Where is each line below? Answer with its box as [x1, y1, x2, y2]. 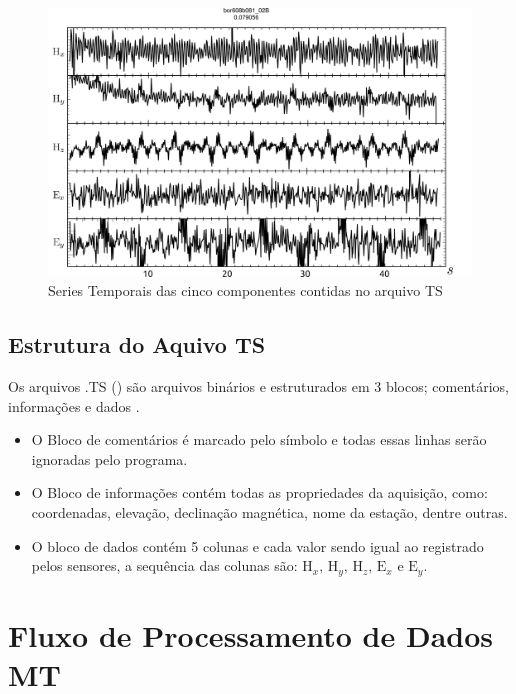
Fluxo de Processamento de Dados [8, 614, 494, 655]
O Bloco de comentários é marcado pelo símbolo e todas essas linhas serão [31, 429, 487, 450]
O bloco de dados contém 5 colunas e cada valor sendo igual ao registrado [31, 535, 484, 556]
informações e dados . [8, 395, 140, 416]
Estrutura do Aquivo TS [8, 329, 266, 360]
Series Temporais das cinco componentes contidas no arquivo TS [48, 280, 443, 301]
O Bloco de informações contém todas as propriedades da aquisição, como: [31, 482, 488, 503]
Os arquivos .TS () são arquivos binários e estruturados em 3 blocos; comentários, [8, 376, 510, 397]
